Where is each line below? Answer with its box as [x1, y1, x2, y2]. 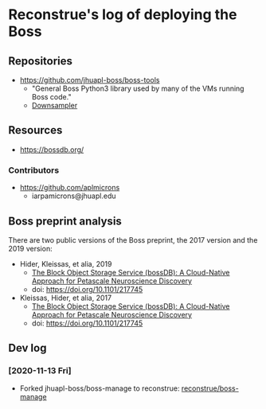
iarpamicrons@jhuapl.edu [31, 191, 116, 201]
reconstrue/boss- [181, 384, 239, 393]
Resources [8, 123, 63, 137]
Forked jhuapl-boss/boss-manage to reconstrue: [19, 384, 180, 393]
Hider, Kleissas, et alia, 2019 [19, 259, 112, 268]
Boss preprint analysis [8, 214, 122, 228]
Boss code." [31, 92, 72, 101]
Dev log [8, 341, 47, 355]
